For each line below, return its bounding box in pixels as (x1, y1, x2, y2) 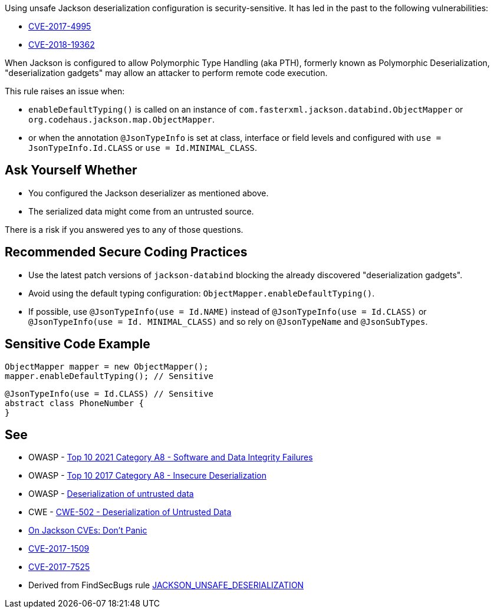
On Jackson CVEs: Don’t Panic (28, 525, 147, 536)
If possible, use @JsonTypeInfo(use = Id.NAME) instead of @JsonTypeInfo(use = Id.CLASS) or (28, 306, 427, 317)
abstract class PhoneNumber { (5, 398, 144, 408)
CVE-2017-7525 (28, 562, 90, 572)
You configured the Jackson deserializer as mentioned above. (28, 187, 269, 198)
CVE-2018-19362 (28, 39, 95, 50)
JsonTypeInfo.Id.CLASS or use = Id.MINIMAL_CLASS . (28, 143, 258, 153)
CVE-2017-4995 (28, 21, 91, 31)
